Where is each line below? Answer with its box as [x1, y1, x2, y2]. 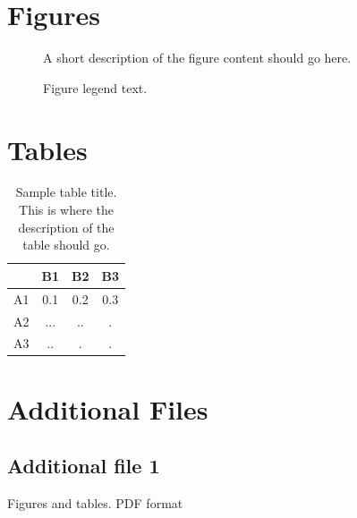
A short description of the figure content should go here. [43, 48, 352, 67]
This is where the [19, 200, 114, 219]
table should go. [22, 235, 110, 254]
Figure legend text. [43, 78, 148, 97]
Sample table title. [15, 183, 117, 201]
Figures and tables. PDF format [7, 494, 183, 513]
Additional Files [7, 390, 208, 427]
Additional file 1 [7, 452, 160, 480]
